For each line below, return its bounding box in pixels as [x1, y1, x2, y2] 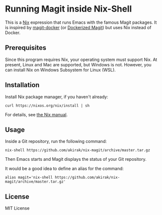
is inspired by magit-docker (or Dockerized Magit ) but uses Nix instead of [5, 24, 151, 30]
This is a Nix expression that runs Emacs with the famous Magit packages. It [5, 19, 157, 25]
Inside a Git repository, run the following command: [5, 138, 107, 144]
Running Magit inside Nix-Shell [5, 3, 132, 15]
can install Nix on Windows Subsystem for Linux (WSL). [5, 67, 116, 73]
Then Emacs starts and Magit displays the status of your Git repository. [5, 156, 147, 162]
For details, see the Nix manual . [5, 111, 68, 117]
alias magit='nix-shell [5, 175, 53, 180]
